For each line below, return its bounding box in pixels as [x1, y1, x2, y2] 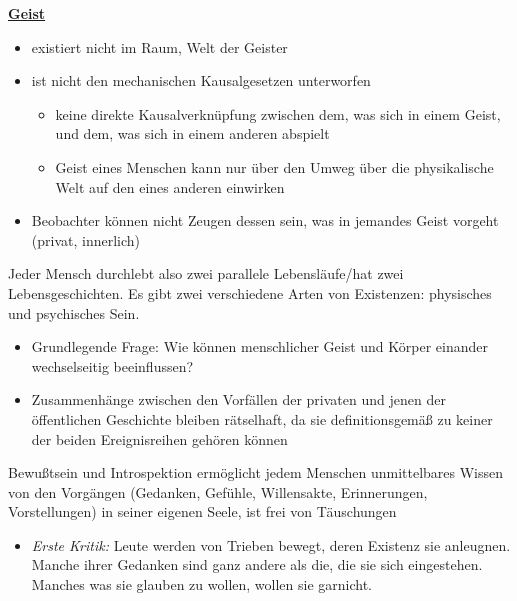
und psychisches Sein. [8, 302, 140, 323]
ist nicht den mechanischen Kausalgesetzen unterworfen [31, 70, 371, 91]
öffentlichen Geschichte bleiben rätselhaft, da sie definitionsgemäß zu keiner [31, 408, 493, 429]
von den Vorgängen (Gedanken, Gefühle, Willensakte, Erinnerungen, [8, 481, 428, 502]
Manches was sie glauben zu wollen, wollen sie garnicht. [31, 574, 372, 595]
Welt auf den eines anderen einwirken [55, 176, 285, 197]
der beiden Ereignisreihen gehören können [31, 428, 288, 449]
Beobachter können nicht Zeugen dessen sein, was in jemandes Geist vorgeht [31, 210, 499, 231]
